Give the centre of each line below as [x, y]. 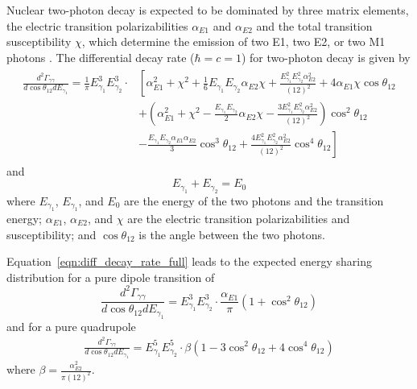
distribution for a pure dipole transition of [111, 277]
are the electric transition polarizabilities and [239, 218]
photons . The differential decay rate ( [101, 57]
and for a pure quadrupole [71, 326]
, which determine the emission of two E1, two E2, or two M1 [233, 41]
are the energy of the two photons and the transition [254, 200]
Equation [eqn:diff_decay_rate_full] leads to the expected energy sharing [189, 261]
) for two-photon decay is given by [326, 57]
